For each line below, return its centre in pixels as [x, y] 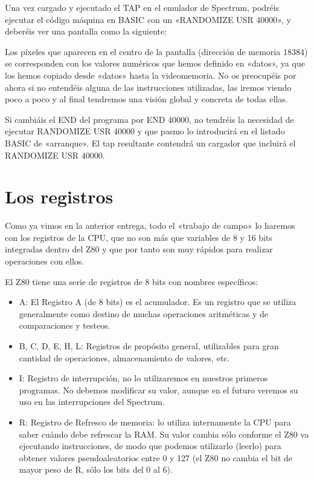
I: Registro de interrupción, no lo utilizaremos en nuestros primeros [143, 378]
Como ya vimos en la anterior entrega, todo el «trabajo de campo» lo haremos [150, 225]
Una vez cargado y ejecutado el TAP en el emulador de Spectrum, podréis [142, 7]
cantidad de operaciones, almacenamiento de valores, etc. [124, 357]
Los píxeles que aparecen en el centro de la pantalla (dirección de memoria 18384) [156, 51]
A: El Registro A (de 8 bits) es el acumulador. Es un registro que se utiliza [158, 302]
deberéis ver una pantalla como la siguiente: [86, 31]
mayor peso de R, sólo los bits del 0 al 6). [96, 469]
